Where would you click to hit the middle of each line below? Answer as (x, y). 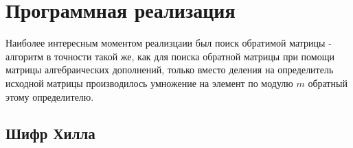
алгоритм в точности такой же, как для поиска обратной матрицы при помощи (170, 56)
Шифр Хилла (50, 133)
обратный (328, 83)
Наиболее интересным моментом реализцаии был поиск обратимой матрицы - (169, 43)
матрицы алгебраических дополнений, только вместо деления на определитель (170, 70)
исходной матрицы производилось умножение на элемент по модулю (149, 83)
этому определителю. (50, 96)
